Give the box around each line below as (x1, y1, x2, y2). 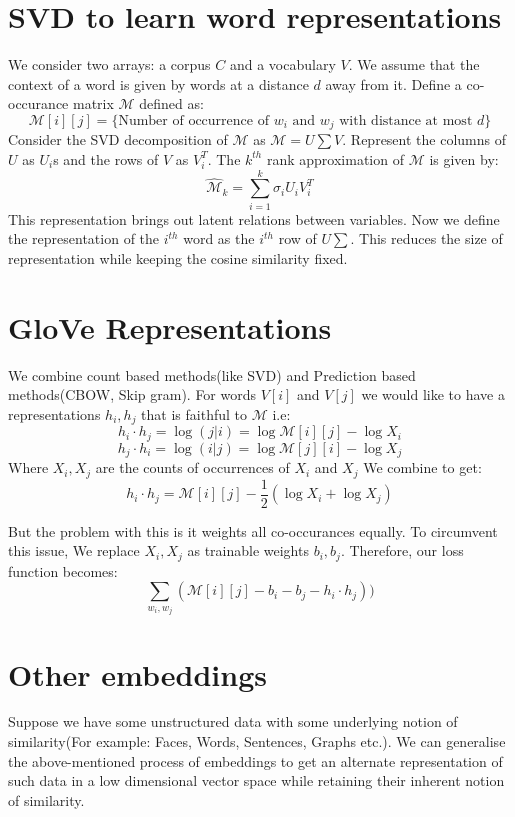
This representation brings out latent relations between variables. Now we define (8, 208, 500, 229)
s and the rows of (53, 148, 159, 169)
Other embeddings (8, 653, 268, 694)
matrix (72, 93, 114, 114)
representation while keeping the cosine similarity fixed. (8, 247, 348, 268)
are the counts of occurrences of (95, 457, 290, 478)
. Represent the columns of (342, 129, 506, 150)
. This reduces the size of (350, 228, 503, 249)
